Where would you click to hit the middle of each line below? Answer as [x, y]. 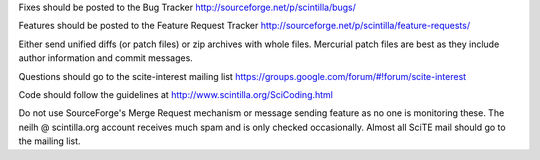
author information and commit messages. [106, 58]
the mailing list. [49, 141]
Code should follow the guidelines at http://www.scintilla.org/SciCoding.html [176, 94]
